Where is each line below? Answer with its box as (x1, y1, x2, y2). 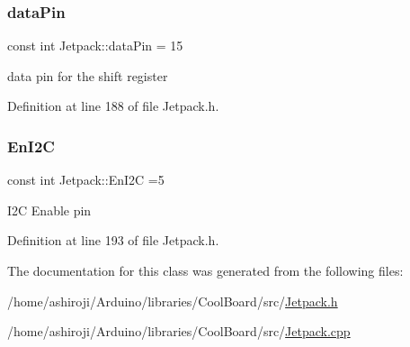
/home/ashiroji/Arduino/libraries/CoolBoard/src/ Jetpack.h (7, 291, 338, 310)
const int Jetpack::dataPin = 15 (7, 36, 183, 55)
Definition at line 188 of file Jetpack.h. (7, 96, 219, 115)
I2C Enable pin (7, 200, 92, 219)
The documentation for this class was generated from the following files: (7, 261, 404, 279)
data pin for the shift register (7, 66, 168, 85)
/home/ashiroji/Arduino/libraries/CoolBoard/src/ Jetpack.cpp (7, 322, 351, 341)
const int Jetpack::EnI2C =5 (7, 170, 165, 189)
